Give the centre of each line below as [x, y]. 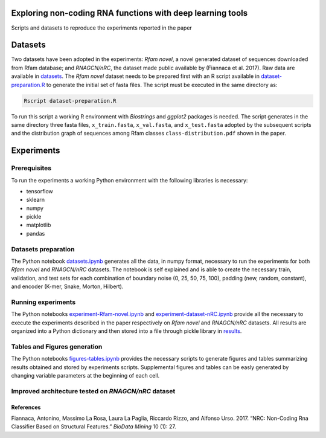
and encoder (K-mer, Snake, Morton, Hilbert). [67, 286]
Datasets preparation [43, 249]
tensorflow [40, 191]
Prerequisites [31, 168]
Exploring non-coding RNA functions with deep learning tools [129, 13]
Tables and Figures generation [57, 346]
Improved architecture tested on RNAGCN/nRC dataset [93, 391]
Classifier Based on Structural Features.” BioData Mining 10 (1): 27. [94, 427]
